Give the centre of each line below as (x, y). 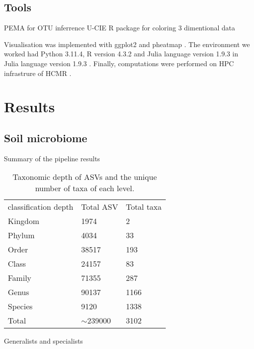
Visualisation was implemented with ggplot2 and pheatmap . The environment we (127, 44)
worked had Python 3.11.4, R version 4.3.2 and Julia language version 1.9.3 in (121, 54)
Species (20, 306)
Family (20, 278)
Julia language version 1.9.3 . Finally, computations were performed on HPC (119, 63)
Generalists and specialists (44, 341)
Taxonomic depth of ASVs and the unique (85, 177)
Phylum (21, 235)
